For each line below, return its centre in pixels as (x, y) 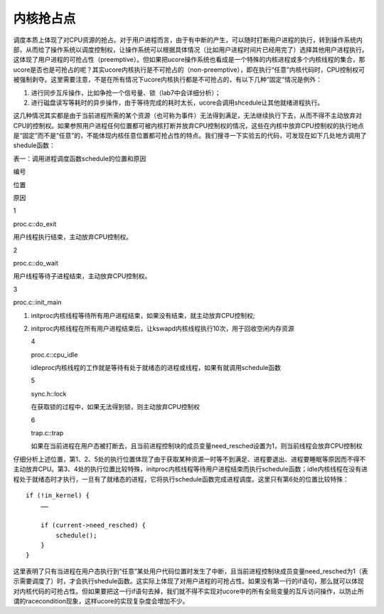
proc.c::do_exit (35, 223)
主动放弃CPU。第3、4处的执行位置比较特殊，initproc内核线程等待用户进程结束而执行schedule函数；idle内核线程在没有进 (190, 469)
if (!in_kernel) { (58, 496)
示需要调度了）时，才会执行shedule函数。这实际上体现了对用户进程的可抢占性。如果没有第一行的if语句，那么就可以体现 (188, 581)
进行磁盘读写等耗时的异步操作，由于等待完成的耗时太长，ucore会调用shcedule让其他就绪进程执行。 (177, 102)
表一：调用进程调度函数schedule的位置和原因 (80, 158)
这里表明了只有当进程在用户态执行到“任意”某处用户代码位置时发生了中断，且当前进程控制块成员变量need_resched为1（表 (191, 571)
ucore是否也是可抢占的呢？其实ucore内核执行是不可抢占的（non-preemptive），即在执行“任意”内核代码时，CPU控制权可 (189, 69)
